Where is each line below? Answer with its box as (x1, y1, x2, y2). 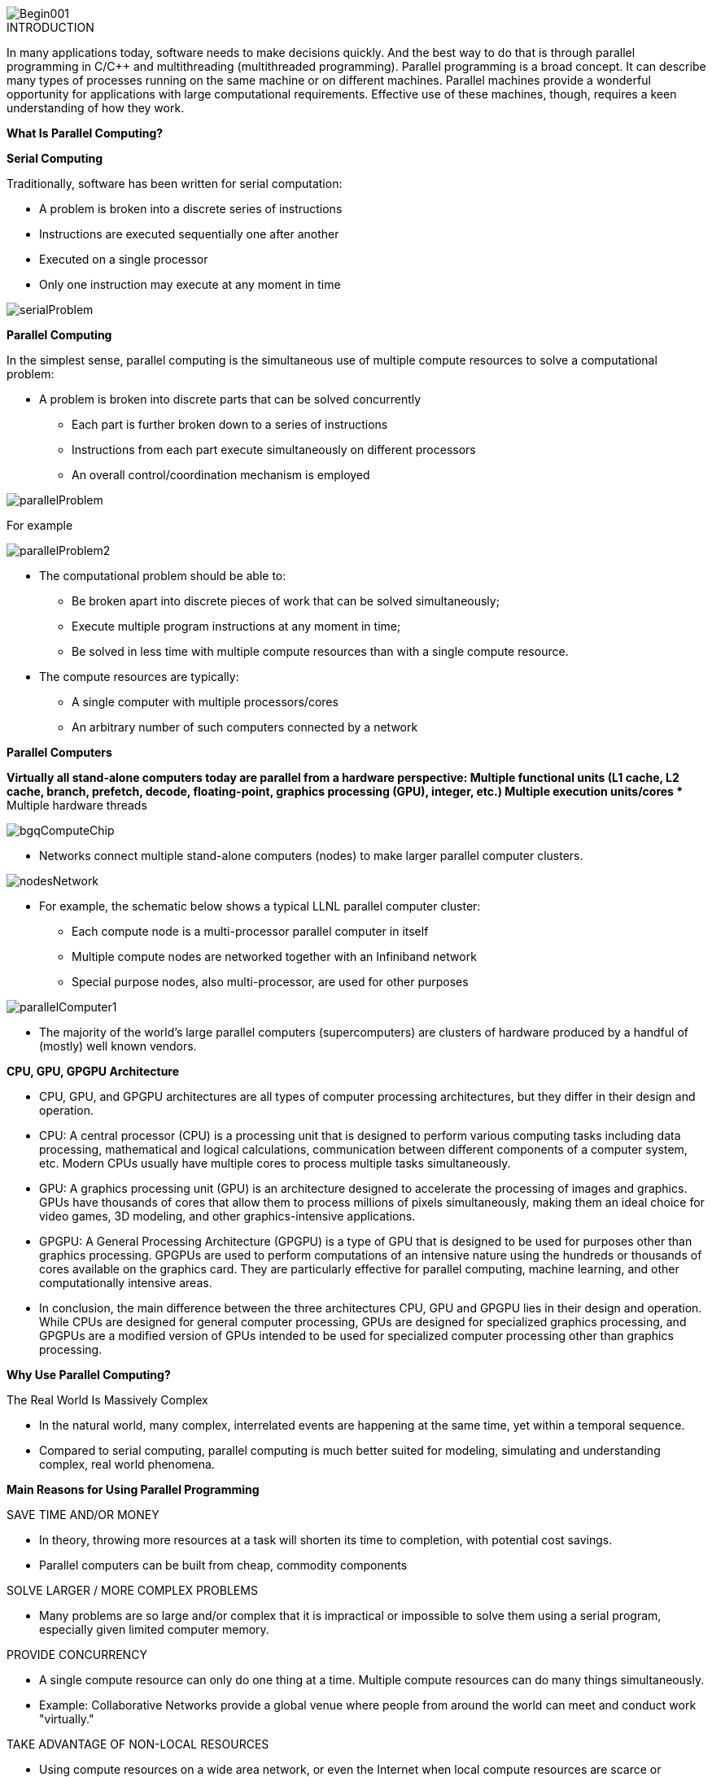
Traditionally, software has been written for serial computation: (7, 177, 343, 190)
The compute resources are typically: (39, 670, 239, 683)
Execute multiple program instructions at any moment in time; (72, 619, 401, 633)
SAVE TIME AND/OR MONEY (7, 1508, 159, 1522)
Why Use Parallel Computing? (7, 1368, 171, 1382)
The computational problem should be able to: (39, 569, 286, 583)
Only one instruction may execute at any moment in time (39, 277, 341, 291)
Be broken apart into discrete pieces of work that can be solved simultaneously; (72, 594, 500, 608)
